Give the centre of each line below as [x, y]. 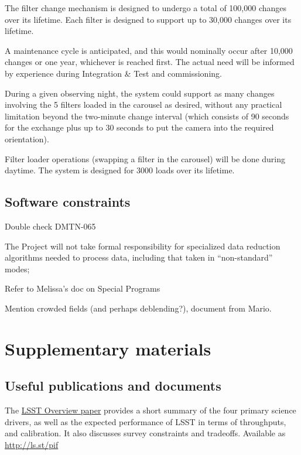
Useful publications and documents [113, 386]
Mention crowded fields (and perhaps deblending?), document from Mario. [138, 308]
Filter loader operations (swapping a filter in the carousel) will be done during [145, 158]
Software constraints [68, 202]
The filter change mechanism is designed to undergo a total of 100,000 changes [146, 8]
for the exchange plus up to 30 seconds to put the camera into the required [139, 127]
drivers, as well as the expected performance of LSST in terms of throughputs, [146, 421]
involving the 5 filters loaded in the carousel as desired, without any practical [143, 105]
